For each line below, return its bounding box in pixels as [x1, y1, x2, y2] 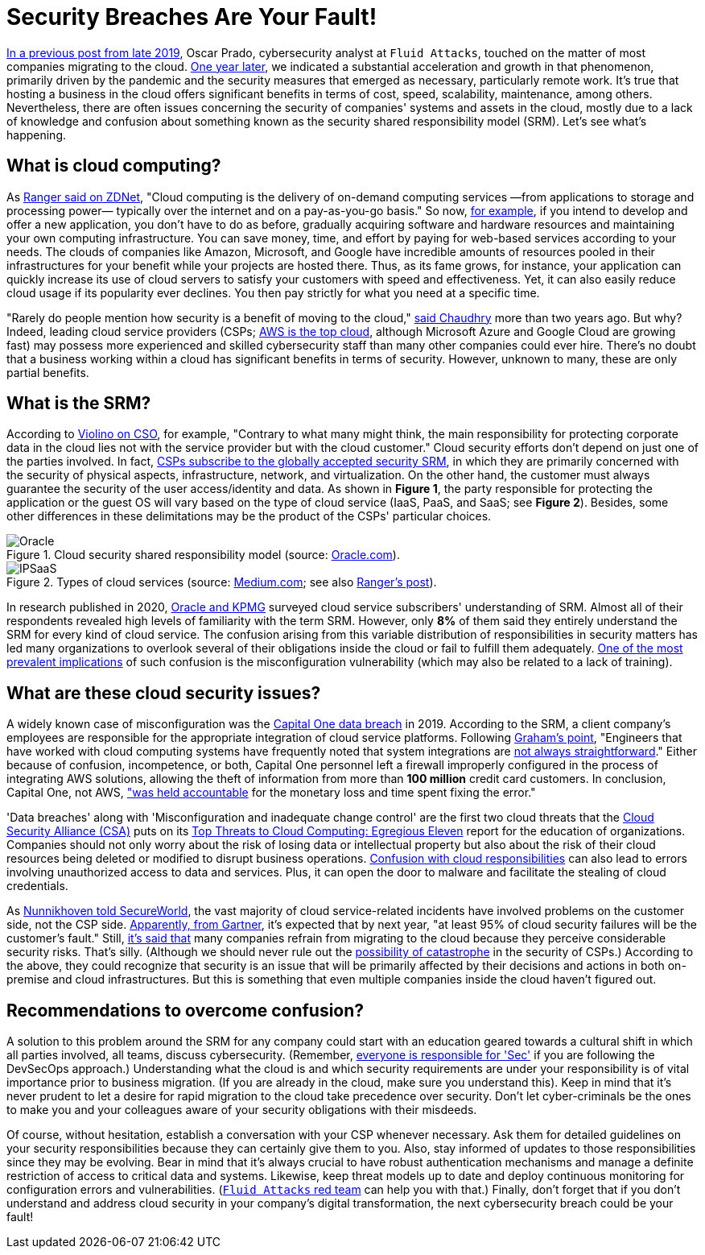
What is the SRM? [6, 393, 151, 414]
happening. [6, 127, 66, 142]
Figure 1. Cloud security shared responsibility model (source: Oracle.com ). [6, 548, 400, 562]
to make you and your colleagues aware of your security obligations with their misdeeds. [6, 1103, 477, 1117]
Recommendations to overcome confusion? [6, 1000, 365, 1021]
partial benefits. [6, 365, 89, 379]
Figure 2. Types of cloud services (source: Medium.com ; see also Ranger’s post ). [6, 575, 437, 590]
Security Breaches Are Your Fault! [6, 3, 377, 31]
